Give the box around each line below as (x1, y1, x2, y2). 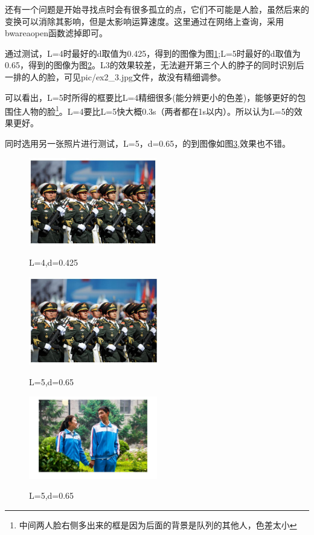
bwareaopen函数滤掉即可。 (5, 27, 107, 39)
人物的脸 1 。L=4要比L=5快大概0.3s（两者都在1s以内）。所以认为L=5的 (21, 103, 294, 117)
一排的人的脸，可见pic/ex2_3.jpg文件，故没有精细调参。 (5, 70, 226, 83)
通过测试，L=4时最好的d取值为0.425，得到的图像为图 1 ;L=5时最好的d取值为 (5, 46, 301, 59)
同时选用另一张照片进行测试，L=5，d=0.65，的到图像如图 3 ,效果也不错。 (5, 137, 291, 149)
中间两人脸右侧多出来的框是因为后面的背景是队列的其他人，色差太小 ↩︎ (19, 519, 297, 531)
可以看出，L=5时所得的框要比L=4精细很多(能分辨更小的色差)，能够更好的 (5, 91, 298, 103)
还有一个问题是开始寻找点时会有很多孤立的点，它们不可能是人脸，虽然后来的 (5, 3, 309, 15)
